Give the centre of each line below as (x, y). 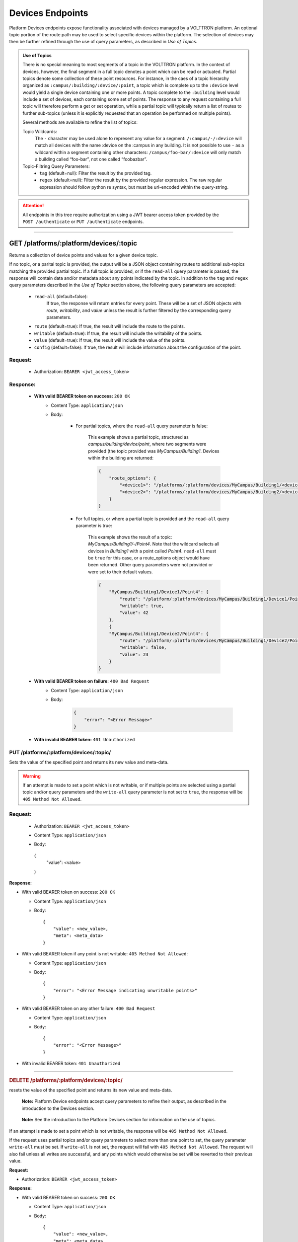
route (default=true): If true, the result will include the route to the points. (110, 326)
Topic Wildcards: (40, 131)
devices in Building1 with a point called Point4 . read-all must (152, 551)
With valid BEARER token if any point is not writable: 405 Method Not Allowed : (105, 954)
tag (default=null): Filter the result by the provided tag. (96, 173)
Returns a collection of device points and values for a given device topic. (84, 255)
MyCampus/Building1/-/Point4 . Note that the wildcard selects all (154, 544)
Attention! (33, 206)
